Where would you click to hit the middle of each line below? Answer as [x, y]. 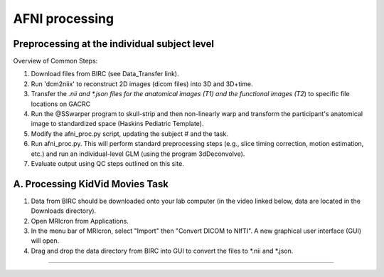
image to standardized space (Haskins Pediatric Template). [117, 124]
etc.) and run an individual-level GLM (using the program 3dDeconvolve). [138, 154]
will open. [45, 241]
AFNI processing [63, 19]
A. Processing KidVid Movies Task [91, 184]
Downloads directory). [64, 211]
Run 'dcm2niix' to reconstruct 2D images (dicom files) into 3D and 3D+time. [142, 84]
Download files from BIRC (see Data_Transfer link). [105, 74]
